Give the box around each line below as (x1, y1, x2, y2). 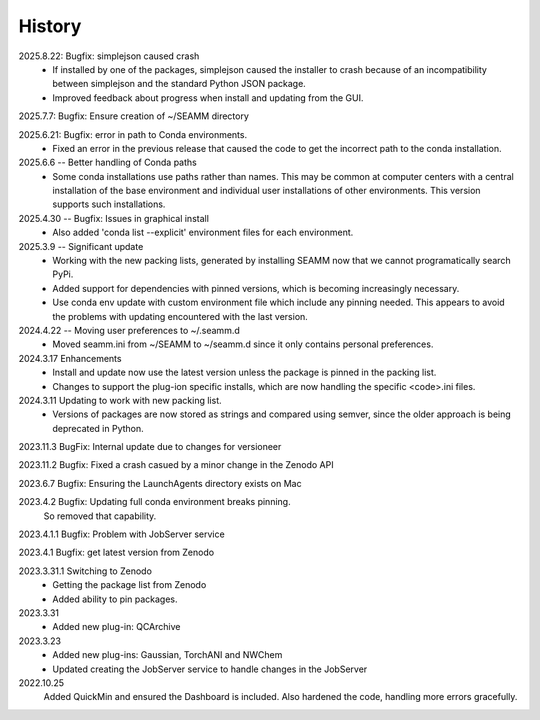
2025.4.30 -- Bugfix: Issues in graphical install (18, 212, 210, 224)
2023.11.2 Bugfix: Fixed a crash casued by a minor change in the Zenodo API (18, 459, 334, 471)
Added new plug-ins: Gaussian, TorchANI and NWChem (52, 649, 283, 661)
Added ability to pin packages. (52, 593, 178, 605)
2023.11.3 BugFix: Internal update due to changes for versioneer (18, 441, 282, 453)
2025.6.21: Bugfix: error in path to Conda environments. (18, 128, 248, 140)
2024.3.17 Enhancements (18, 352, 122, 364)
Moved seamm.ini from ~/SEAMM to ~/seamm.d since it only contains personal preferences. (52, 338, 434, 350)
